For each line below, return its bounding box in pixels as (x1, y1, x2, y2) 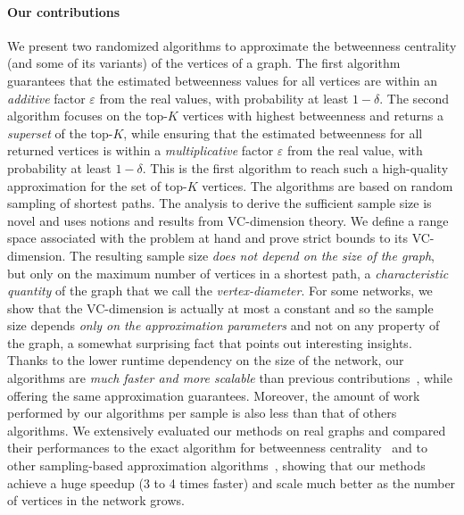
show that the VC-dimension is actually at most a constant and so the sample (7, 298, 434, 317)
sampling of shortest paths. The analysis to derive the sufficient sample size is (7, 194, 432, 212)
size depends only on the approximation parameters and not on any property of (7, 316, 440, 335)
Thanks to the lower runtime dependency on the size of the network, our (7, 351, 404, 370)
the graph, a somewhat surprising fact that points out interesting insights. (7, 333, 412, 352)
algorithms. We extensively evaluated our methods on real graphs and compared (7, 420, 446, 439)
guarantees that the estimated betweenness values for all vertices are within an (7, 71, 438, 89)
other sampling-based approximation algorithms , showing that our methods (7, 456, 426, 475)
